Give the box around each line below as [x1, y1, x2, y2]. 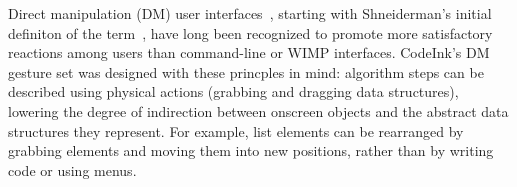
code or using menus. [8, 159, 137, 180]
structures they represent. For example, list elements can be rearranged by [8, 120, 464, 141]
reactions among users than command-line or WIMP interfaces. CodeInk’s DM [8, 42, 490, 63]
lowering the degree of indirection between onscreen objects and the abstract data [8, 100, 509, 121]
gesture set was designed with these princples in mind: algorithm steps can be [8, 61, 484, 82]
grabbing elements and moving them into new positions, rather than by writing [8, 140, 494, 161]
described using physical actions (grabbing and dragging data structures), [8, 81, 459, 102]
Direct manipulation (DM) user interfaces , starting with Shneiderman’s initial [8, 3, 492, 23]
